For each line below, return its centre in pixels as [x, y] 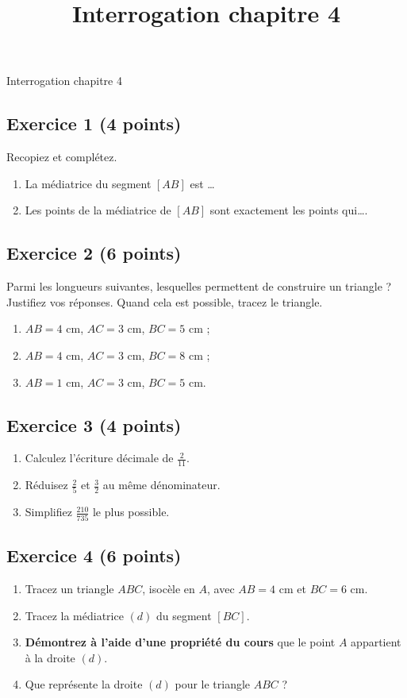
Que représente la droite [84, 684]
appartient [376, 642]
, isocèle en [169, 588]
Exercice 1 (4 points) [94, 123]
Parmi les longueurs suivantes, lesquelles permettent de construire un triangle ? [199, 286]
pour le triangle [213, 684]
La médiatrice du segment [88, 183]
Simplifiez [48, 512]
